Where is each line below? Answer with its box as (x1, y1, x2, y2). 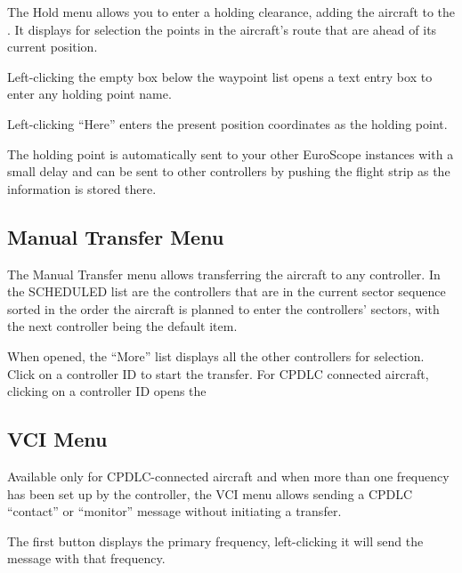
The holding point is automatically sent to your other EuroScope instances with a (7, 144, 454, 163)
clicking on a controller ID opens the (7, 382, 207, 400)
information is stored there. (7, 179, 157, 198)
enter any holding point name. (7, 85, 172, 103)
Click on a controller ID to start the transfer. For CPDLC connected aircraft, (7, 364, 429, 383)
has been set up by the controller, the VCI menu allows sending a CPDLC (7, 484, 413, 503)
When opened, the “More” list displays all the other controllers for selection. (7, 346, 425, 365)
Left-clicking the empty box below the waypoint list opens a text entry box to (7, 67, 433, 85)
